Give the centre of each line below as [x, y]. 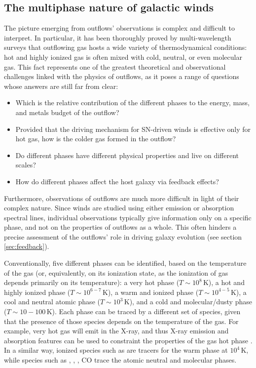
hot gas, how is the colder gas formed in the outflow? [96, 139]
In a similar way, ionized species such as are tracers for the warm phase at [116, 350]
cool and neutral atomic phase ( [52, 302]
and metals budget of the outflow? [67, 112]
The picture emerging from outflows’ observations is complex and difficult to [119, 28]
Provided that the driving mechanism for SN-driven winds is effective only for [133, 129]
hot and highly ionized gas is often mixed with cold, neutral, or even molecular [123, 57]
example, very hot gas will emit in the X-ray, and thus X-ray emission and [116, 331]
